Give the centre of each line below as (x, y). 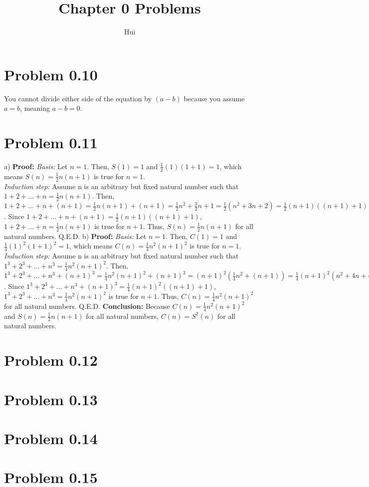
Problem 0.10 (51, 74)
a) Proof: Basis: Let (36, 166)
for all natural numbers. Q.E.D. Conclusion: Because (87, 306)
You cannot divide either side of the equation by (78, 98)
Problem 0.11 (51, 142)
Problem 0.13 (51, 399)
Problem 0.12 (51, 360)
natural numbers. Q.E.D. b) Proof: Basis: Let (75, 236)
